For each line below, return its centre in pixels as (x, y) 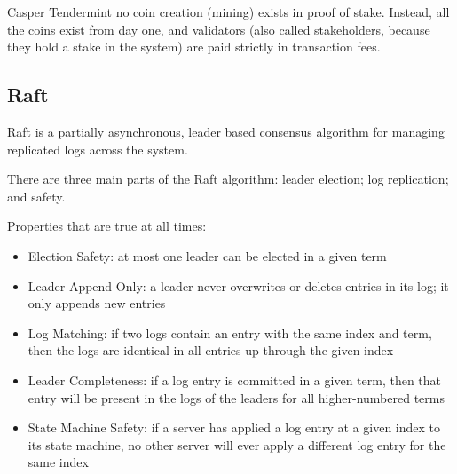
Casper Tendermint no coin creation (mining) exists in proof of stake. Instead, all (228, 12)
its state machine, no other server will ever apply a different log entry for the (237, 444)
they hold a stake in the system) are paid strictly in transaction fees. (194, 47)
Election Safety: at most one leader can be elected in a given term (207, 255)
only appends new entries (97, 303)
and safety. (36, 196)
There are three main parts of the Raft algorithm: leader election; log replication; (228, 179)
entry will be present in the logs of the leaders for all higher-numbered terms (236, 397)
